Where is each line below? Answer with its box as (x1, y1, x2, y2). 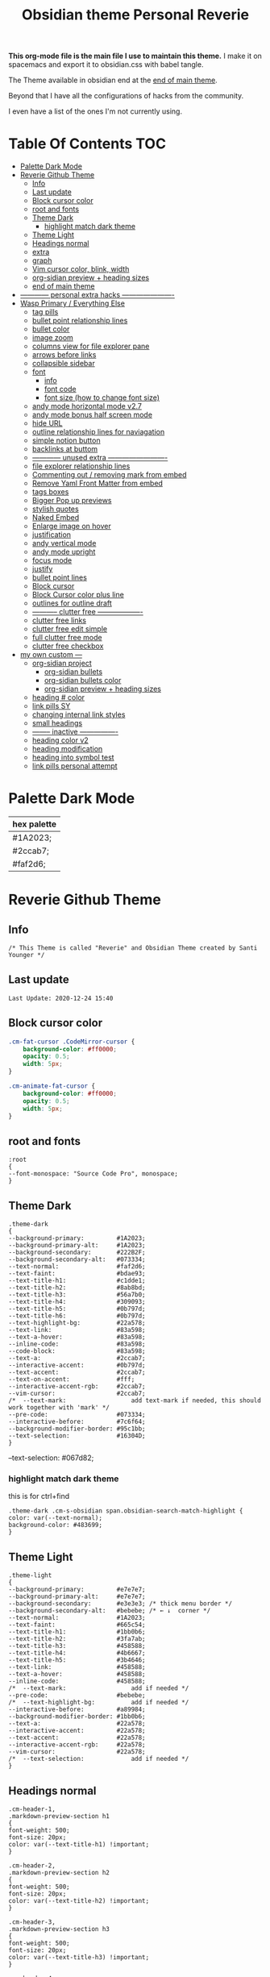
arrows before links (31, 350, 97, 360)
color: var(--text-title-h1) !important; (8, 1840, 150, 1848)
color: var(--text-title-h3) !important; (8, 1953, 150, 1961)
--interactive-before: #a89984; (8, 1705, 147, 1714)
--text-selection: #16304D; (8, 1432, 147, 1440)
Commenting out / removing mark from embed (31, 470, 187, 480)
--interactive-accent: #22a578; (8, 1727, 147, 1735)
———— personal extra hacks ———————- (19, 290, 175, 300)
